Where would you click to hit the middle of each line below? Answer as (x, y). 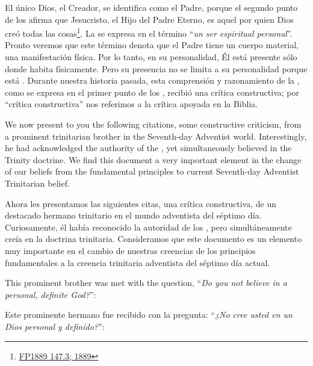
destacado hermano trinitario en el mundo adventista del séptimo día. (133, 215)
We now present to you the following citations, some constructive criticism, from (153, 124)
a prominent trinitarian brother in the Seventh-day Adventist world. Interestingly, (156, 136)
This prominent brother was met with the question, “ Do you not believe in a (146, 283)
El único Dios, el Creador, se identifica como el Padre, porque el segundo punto (151, 7)
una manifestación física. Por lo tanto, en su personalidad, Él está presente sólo (151, 57)
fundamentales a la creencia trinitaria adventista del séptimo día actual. (138, 262)
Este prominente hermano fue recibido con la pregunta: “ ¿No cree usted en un (149, 315)
